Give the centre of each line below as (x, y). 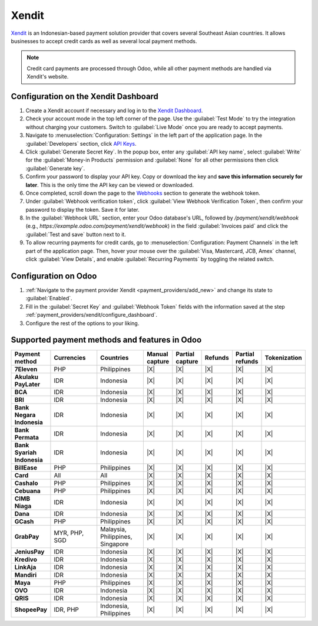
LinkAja (25, 568)
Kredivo (26, 559)
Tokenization (284, 358)
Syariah (26, 453)
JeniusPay (29, 552)
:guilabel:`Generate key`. (55, 168)
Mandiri (26, 575)
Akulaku (26, 377)
